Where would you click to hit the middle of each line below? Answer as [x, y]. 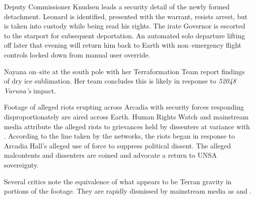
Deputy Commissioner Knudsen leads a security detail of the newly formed [117, 6]
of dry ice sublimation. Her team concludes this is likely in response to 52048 [120, 81]
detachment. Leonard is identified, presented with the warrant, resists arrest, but [126, 16]
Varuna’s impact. [30, 90]
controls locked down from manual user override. [77, 54]
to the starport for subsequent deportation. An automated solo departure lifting [125, 35]
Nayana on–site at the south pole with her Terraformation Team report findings [125, 71]
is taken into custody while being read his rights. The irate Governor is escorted [125, 26]
